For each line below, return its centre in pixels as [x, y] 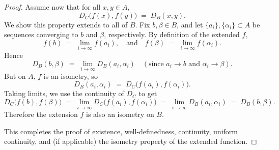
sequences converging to [41, 34]
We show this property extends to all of [66, 24]
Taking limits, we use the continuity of [64, 93]
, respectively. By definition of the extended [172, 34]
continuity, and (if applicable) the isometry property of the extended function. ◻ [131, 141]
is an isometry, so [71, 76]
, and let [190, 24]
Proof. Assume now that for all [52, 7]
